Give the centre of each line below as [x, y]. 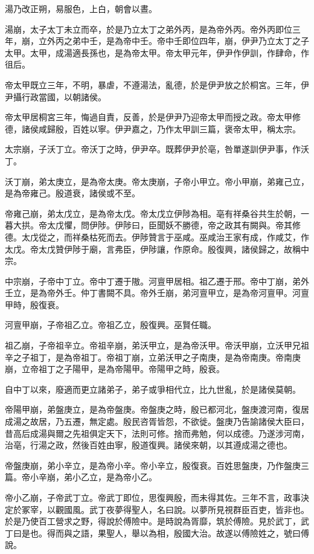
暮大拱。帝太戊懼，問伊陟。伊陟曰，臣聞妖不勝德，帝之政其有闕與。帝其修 [153, 225]
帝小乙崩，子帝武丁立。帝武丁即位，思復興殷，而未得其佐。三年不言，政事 [153, 497]
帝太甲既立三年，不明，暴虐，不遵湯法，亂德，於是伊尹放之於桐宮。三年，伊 [157, 84]
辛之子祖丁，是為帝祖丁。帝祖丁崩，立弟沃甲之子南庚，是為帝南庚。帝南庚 [153, 357]
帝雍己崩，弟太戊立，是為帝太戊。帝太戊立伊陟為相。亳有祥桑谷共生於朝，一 [157, 213]
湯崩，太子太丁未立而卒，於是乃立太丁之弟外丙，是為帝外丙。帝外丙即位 [149, 29]
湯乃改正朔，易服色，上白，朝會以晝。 [81, 8]
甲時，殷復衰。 [34, 304]
